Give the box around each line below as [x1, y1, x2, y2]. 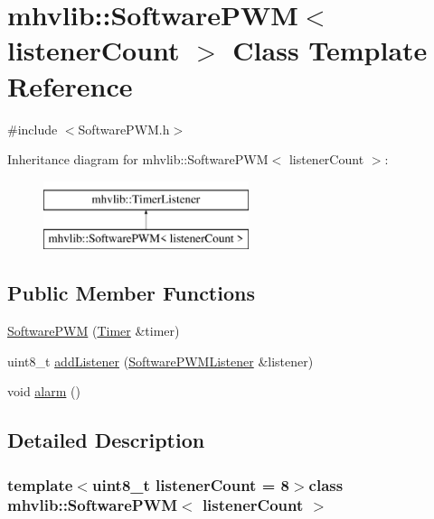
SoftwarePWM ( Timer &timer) [7, 321, 180, 340]
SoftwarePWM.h [78, 119, 170, 138]
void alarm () [7, 382, 80, 401]
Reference [7, 67, 133, 104]
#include [7, 119, 58, 138]
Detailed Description [7, 426, 205, 454]
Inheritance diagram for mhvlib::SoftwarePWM [7, 150, 269, 169]
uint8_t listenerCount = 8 [91, 473, 289, 496]
